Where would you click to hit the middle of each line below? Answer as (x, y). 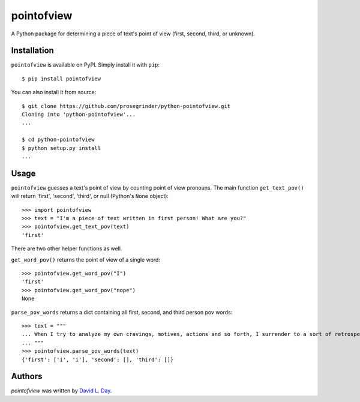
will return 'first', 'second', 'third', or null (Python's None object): (90, 196)
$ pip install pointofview (61, 79)
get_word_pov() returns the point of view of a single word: (85, 259)
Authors (27, 376)
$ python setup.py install (61, 148)
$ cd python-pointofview (58, 140)
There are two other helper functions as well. (67, 248)
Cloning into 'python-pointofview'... (79, 115)
